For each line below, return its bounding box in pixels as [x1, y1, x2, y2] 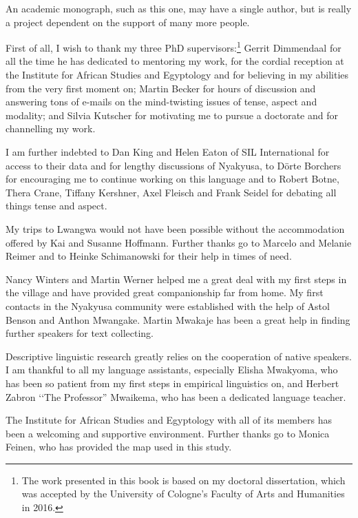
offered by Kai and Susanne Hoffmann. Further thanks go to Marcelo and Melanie [6, 235, 352, 249]
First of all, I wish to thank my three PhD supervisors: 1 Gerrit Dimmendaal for [6, 39, 341, 54]
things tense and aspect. [6, 198, 107, 213]
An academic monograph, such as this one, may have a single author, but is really [6, 1, 352, 15]
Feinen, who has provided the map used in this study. [6, 439, 232, 454]
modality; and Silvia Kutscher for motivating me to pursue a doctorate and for [6, 107, 338, 122]
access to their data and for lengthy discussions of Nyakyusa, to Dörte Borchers [6, 158, 341, 172]
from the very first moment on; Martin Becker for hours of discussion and [6, 81, 316, 95]
